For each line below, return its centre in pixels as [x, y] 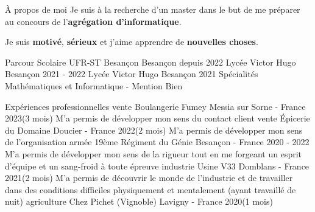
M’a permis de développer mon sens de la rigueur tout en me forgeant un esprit [154, 153]
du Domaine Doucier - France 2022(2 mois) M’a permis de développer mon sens [154, 130]
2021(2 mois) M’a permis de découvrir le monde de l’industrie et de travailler [149, 178]
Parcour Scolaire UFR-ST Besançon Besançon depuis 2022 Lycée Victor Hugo [150, 62]
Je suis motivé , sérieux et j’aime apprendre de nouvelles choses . [132, 42]
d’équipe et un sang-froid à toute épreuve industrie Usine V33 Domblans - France [157, 166]
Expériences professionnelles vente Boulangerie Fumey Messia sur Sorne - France [155, 106]
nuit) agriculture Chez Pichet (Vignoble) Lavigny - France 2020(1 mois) [139, 201]
